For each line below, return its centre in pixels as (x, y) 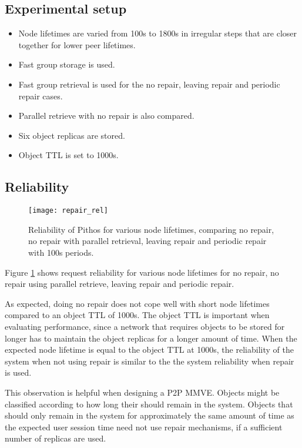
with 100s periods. (61, 252)
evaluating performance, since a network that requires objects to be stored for (145, 326)
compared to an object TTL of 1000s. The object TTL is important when (137, 315)
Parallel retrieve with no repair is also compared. (106, 116)
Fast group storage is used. (67, 64)
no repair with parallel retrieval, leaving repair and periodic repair (147, 241)
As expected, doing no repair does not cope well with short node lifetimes (137, 303)
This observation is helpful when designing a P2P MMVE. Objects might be (142, 392)
